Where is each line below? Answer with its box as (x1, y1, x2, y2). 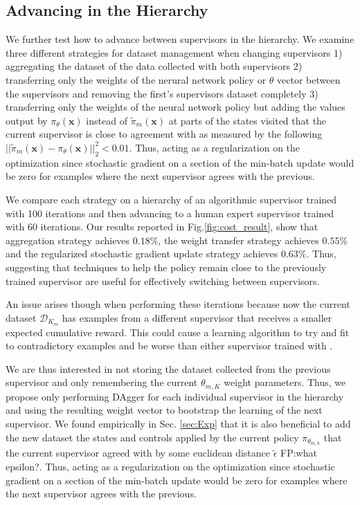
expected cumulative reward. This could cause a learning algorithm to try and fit (6, 324, 350, 339)
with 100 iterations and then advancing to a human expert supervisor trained (6, 205, 334, 220)
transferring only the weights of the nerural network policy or (6, 72, 267, 86)
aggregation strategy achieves (6, 232, 130, 247)
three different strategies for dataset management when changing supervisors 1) (6, 45, 343, 59)
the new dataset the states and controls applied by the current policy (6, 430, 299, 444)
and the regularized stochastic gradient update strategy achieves (6, 246, 278, 261)
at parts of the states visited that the (168, 113, 327, 127)
